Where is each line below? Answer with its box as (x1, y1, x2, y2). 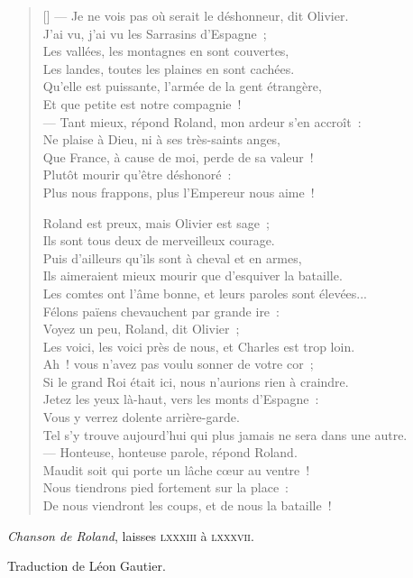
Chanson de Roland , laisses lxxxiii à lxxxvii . (7, 526, 254, 545)
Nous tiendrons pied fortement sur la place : (42, 478, 289, 497)
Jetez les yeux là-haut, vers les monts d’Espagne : (42, 390, 319, 408)
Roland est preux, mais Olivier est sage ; (42, 213, 270, 232)
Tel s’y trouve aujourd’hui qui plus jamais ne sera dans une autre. (42, 425, 408, 444)
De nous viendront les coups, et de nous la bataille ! (42, 496, 332, 515)
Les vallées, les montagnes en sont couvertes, (42, 41, 289, 60)
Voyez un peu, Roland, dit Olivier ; (42, 319, 240, 338)
